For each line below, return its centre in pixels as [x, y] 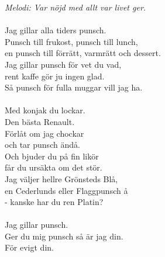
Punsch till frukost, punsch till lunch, [71, 41]
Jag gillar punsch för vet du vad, [63, 64]
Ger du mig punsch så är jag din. [64, 236]
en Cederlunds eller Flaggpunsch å [66, 190]
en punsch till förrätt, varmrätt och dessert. [83, 53]
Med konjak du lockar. [45, 110]
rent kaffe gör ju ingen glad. [55, 76]
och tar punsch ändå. [42, 145]
